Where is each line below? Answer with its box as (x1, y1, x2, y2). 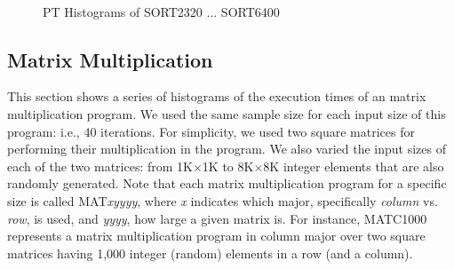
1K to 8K (202, 156, 254, 175)
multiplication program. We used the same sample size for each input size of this (7, 104, 446, 123)
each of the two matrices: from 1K (7, 156, 193, 175)
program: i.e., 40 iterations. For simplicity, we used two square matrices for (7, 122, 415, 140)
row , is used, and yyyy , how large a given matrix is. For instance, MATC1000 (7, 209, 427, 227)
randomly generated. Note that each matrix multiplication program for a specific (7, 174, 447, 193)
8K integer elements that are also (263, 156, 444, 175)
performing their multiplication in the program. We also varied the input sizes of (7, 139, 447, 158)
